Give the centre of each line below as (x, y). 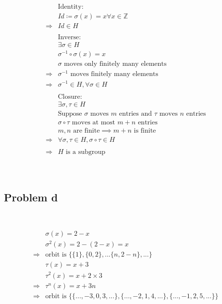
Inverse (68, 38)
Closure (69, 97)
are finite (87, 130)
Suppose (70, 114)
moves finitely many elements (114, 74)
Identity (70, 7)
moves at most (94, 122)
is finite (145, 130)
